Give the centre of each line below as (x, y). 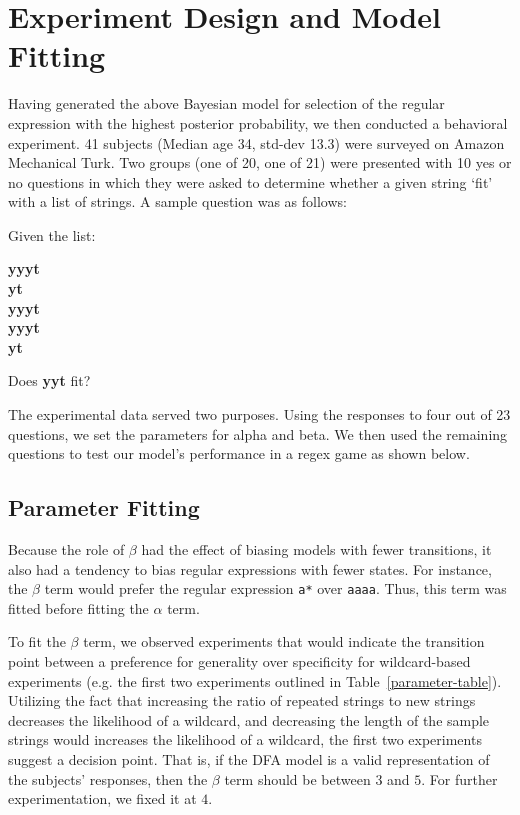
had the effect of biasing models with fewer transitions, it (316, 549)
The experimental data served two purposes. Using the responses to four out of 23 (259, 414)
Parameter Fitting (104, 507)
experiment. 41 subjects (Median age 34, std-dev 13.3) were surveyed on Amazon (256, 142)
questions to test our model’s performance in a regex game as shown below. (239, 453)
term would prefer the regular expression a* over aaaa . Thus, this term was (275, 588)
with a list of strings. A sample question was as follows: (177, 201)
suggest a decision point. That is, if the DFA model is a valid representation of (249, 759)
